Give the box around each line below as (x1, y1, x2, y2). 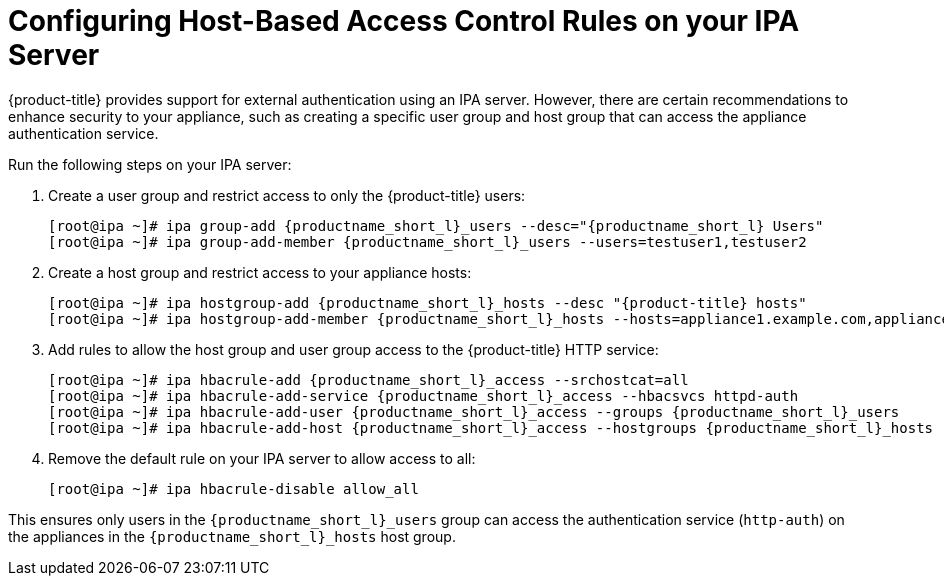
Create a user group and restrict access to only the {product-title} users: (48, 186, 526, 204)
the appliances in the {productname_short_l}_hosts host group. (8, 527, 456, 545)
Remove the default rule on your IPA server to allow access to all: (48, 449, 476, 467)
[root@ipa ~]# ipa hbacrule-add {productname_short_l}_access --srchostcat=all (48, 371, 689, 388)
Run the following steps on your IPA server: (8, 155, 292, 173)
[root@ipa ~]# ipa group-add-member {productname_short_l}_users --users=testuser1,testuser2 (48, 233, 807, 250)
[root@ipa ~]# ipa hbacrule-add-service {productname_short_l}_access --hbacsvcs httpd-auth (48, 387, 799, 404)
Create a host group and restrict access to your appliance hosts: (48, 263, 472, 281)
